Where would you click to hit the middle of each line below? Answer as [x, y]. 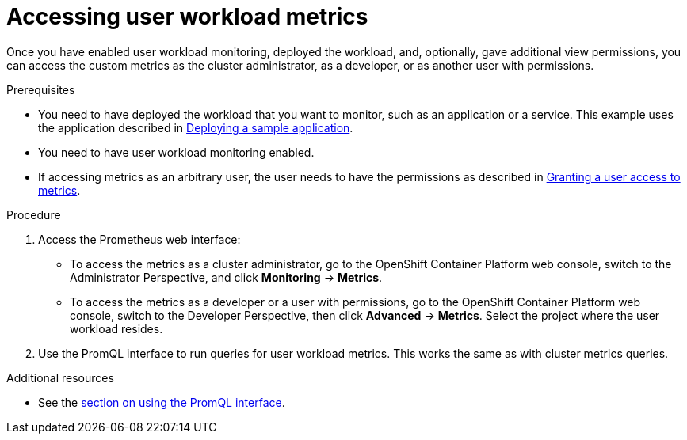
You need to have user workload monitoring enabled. [176, 152]
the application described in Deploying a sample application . [196, 127]
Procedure [34, 214]
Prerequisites [41, 89]
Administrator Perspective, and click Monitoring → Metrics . [226, 277]
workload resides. [116, 328]
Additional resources [60, 377]
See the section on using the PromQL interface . [162, 402]
